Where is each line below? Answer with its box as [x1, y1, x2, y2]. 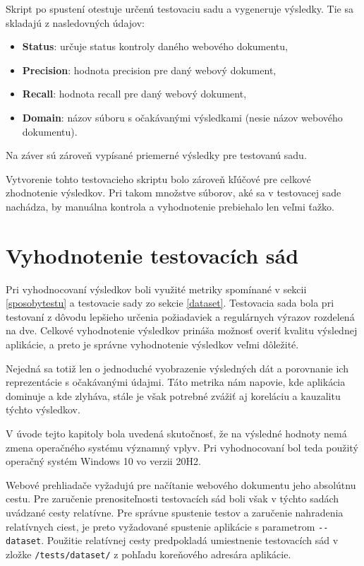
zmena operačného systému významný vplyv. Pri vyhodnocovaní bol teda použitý [6, 440, 358, 454]
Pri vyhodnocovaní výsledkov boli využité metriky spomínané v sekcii [6, 281, 307, 296]
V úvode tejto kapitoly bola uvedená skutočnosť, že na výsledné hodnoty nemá [6, 426, 347, 440]
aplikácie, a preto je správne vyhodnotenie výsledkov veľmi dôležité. [6, 337, 299, 352]
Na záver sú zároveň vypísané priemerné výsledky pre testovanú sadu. [6, 148, 307, 163]
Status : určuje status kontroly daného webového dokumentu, [22, 39, 288, 54]
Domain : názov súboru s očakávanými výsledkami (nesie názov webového [22, 110, 343, 124]
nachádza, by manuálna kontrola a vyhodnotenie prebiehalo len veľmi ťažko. [6, 199, 335, 213]
